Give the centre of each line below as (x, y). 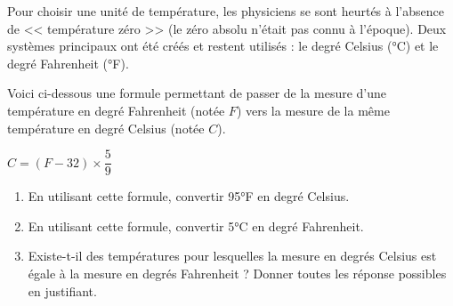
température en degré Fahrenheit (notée (116, 110)
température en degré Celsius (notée (106, 128)
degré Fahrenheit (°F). (68, 63)
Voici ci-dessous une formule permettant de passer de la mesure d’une (197, 93)
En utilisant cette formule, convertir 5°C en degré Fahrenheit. (196, 225)
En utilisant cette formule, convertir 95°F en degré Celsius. (189, 196)
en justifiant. (62, 290)
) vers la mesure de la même (313, 110)
